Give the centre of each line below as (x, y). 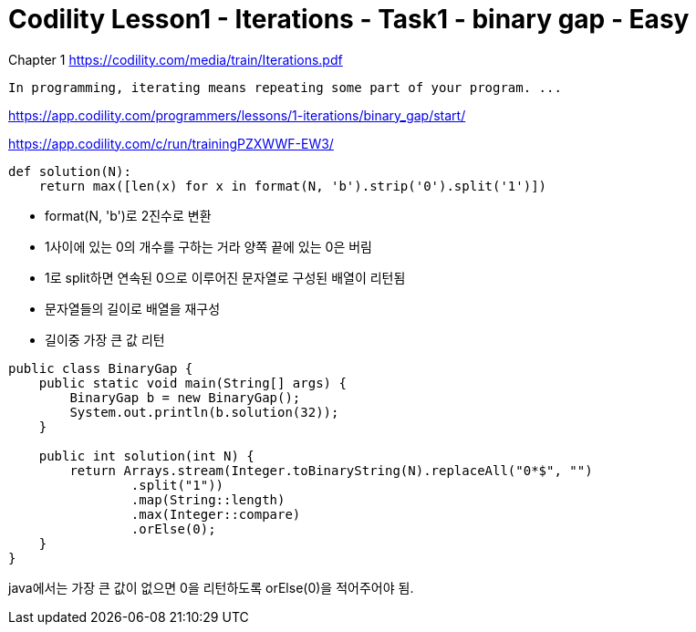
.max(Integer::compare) (216, 514)
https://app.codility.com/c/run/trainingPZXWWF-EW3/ (171, 143)
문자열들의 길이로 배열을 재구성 (133, 308)
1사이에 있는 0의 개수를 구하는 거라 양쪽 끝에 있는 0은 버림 (208, 246)
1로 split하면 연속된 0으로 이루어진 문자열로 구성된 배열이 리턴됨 (225, 277)
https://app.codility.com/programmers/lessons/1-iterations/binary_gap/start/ (237, 115)
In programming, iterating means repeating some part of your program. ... (285, 87)
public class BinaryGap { (101, 368)
